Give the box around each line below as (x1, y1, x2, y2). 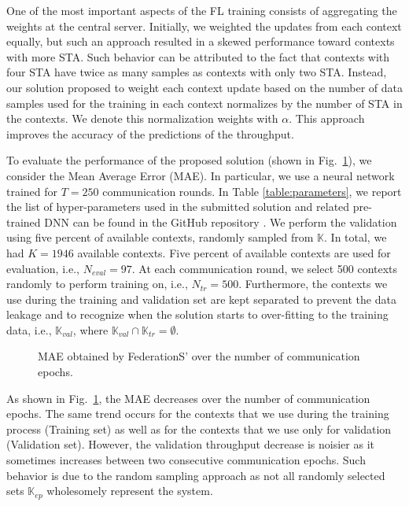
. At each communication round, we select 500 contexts (131, 260, 398, 276)
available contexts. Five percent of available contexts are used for (77, 244, 391, 260)
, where (72, 321, 109, 338)
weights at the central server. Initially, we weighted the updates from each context (6, 17, 402, 34)
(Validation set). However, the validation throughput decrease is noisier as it (6, 436, 374, 452)
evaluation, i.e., (6, 260, 79, 276)
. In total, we (324, 229, 387, 246)
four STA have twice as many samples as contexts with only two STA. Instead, (6, 64, 387, 80)
